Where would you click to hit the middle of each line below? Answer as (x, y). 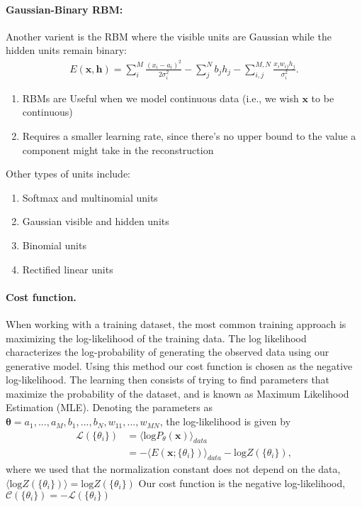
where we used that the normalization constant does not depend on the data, (173, 469)
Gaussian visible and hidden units (96, 221)
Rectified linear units (68, 269)
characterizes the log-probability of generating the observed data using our (168, 352)
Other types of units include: (68, 174)
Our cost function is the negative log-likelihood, (242, 483)
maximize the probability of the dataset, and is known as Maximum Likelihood (177, 393)
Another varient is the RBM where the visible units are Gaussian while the (169, 36)
